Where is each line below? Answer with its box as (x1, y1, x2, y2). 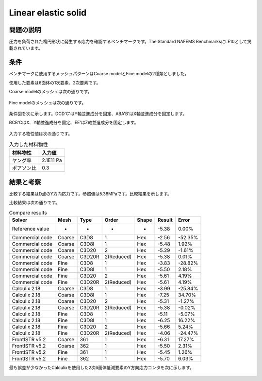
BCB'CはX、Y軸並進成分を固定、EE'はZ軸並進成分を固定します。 (9, 119, 139, 126)
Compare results (9, 209, 47, 216)
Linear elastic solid (9, 7, 87, 18)
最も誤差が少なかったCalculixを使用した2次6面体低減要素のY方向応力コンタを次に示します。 (9, 364, 194, 371)
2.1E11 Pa (42, 157, 63, 164)
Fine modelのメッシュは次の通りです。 (9, 99, 86, 105)
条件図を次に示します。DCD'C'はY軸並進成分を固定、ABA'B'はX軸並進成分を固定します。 (9, 111, 187, 116)
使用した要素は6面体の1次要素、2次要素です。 (9, 80, 101, 85)
